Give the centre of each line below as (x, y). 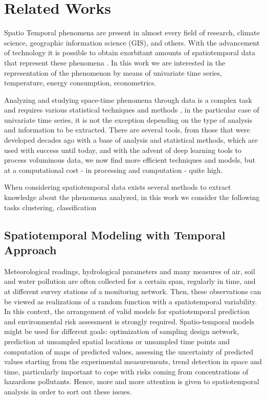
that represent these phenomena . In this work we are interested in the (115, 62)
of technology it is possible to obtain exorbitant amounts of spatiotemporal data (130, 52)
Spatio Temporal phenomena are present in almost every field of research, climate (132, 32)
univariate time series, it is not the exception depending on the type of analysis (128, 119)
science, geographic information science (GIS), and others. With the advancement (132, 42)
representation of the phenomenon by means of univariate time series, (113, 72)
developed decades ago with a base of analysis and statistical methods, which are (131, 140)
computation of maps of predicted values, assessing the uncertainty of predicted (129, 351)
